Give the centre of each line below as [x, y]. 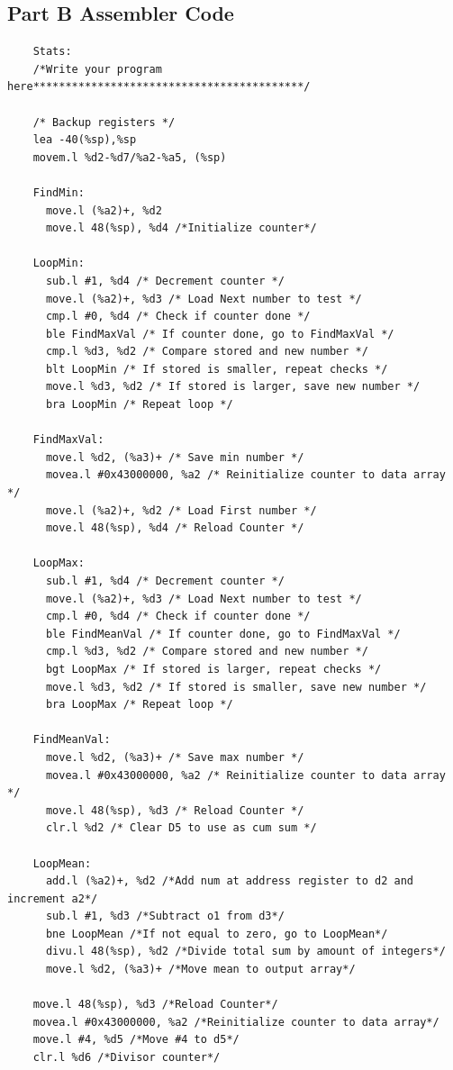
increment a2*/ [53, 898]
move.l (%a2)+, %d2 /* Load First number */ [181, 510]
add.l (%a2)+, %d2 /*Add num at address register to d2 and [230, 881]
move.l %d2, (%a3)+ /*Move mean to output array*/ [200, 970]
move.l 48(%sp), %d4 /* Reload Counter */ [175, 528]
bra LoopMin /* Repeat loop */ [139, 405]
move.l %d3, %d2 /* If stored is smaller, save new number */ [236, 687]
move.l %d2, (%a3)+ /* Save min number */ [175, 457]
